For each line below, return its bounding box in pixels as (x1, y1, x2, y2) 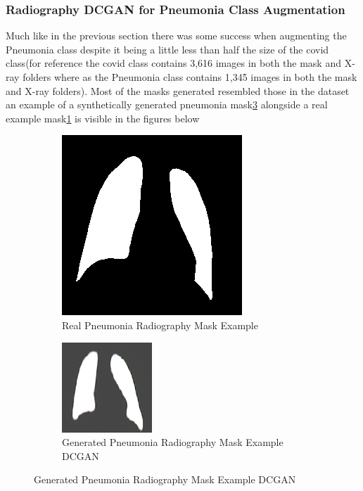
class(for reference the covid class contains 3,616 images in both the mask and (6, 56, 341, 70)
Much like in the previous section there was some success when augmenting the (6, 28, 347, 43)
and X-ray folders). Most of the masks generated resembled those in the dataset (6, 83, 350, 98)
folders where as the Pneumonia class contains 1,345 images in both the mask (23, 70, 357, 84)
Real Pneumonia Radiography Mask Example (62, 317, 258, 332)
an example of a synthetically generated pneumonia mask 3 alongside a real (6, 97, 328, 112)
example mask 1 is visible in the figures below (6, 110, 200, 125)
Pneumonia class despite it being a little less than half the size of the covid (6, 42, 329, 56)
